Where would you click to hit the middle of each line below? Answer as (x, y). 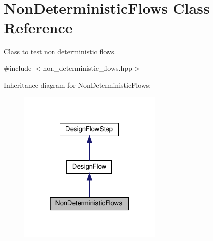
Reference (38, 28)
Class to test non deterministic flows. (60, 51)
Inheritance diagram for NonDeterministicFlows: (78, 85)
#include (18, 68)
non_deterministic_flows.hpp (87, 68)
